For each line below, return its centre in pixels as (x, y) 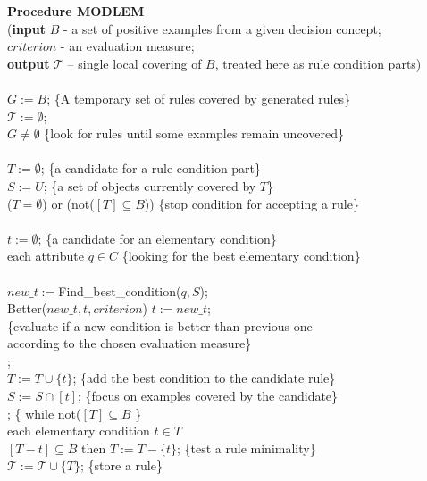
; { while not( (44, 413)
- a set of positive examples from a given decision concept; (222, 28)
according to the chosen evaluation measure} (130, 343)
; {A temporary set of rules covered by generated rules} (199, 98)
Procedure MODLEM (76, 11)
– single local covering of (134, 63)
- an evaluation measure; (127, 46)
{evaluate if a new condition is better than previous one (160, 325)
